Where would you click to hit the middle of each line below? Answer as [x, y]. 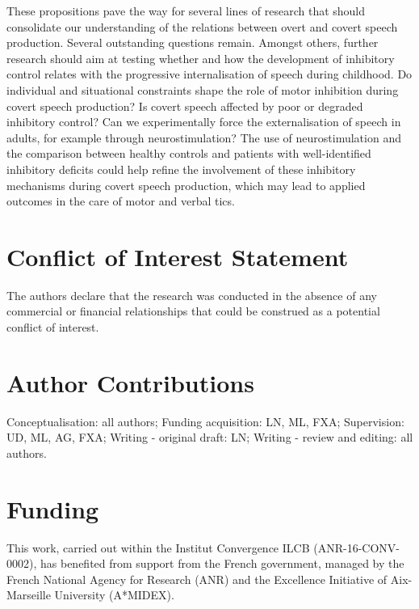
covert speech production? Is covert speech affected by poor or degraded [185, 106]
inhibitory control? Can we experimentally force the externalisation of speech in [204, 122]
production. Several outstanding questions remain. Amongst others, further [193, 42]
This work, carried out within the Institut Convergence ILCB [158, 547]
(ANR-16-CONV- [356, 547]
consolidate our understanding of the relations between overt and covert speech [202, 26]
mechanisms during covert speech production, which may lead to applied [186, 185]
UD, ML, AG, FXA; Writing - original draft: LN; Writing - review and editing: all [210, 437]
